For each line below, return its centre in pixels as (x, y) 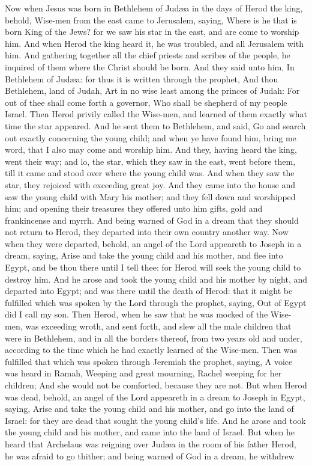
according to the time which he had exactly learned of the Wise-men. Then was (151, 350)
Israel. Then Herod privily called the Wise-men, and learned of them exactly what (156, 114)
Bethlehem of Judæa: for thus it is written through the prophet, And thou (142, 78)
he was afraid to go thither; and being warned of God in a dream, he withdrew (150, 455)
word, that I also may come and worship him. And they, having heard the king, (151, 149)
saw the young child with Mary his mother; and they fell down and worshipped (150, 196)
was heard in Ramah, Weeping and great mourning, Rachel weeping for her (143, 373)
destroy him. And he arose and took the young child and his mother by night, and (156, 279)
